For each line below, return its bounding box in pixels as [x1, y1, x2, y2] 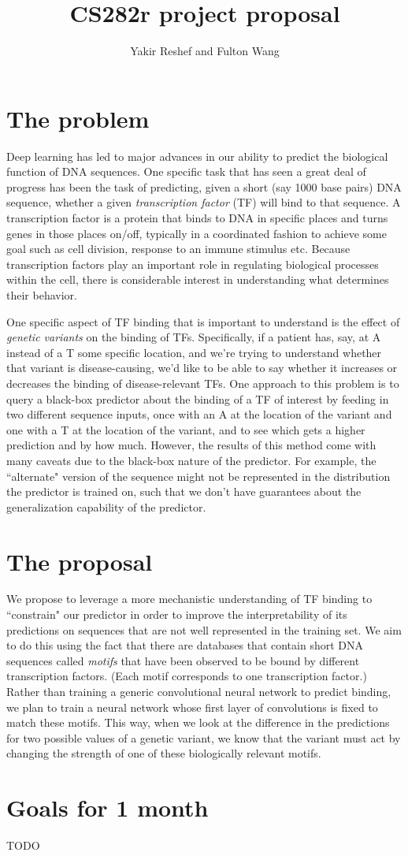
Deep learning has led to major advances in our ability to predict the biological [6, 147, 388, 164]
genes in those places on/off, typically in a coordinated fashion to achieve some [6, 225, 387, 241]
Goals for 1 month [6, 791, 209, 824]
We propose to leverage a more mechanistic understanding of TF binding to [6, 590, 373, 607]
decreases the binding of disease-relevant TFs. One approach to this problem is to [6, 374, 399, 391]
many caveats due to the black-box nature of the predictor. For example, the [6, 452, 376, 468]
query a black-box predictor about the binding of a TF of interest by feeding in [6, 390, 389, 407]
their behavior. [6, 287, 77, 303]
